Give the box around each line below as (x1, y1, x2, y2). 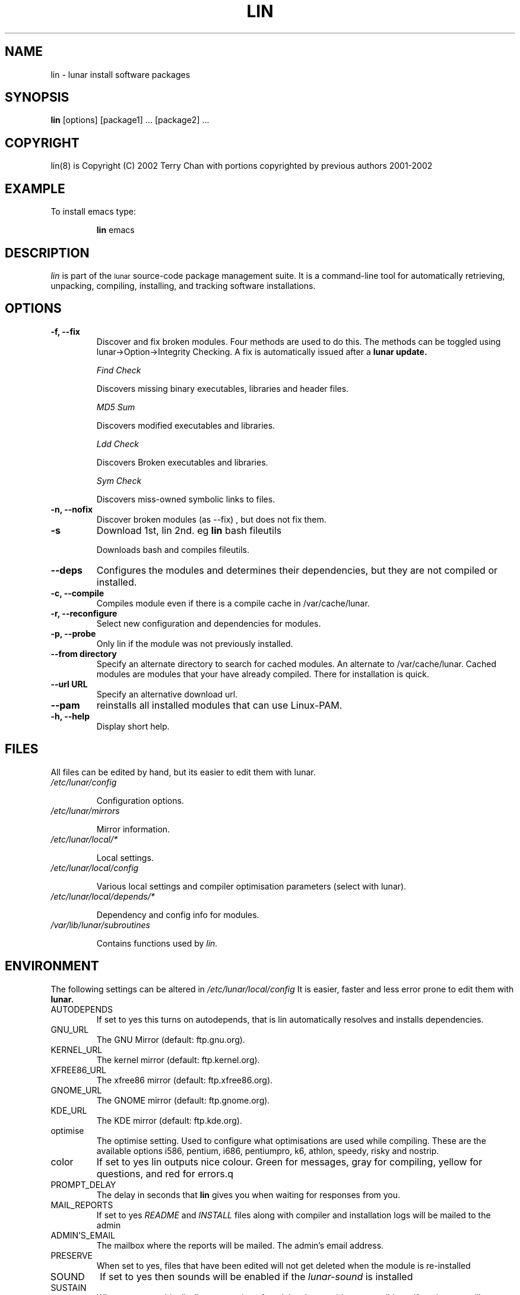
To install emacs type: (50, 206, 137, 217)
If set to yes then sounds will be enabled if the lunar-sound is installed (100, 1270, 413, 1283)
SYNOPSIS (5, 90, 69, 105)
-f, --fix (50, 326, 80, 337)
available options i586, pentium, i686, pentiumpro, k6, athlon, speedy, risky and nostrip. (96, 1145, 439, 1156)
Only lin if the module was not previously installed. (96, 638, 293, 649)
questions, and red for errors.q (96, 1167, 234, 1180)
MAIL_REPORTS (50, 1199, 113, 1210)
